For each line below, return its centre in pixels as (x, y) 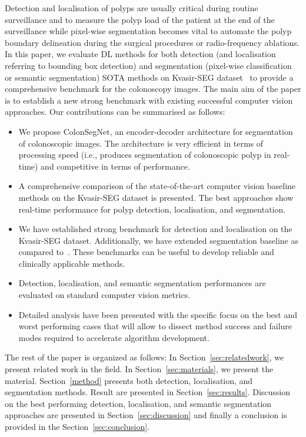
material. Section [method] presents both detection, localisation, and (129, 380)
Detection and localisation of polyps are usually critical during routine (132, 8)
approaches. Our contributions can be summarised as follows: (115, 112)
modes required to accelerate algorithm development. (114, 337)
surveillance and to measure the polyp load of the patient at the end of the (140, 19)
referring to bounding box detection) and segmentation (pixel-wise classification (148, 65)
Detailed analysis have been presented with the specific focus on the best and (158, 314)
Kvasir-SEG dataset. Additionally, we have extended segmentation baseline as (158, 240)
